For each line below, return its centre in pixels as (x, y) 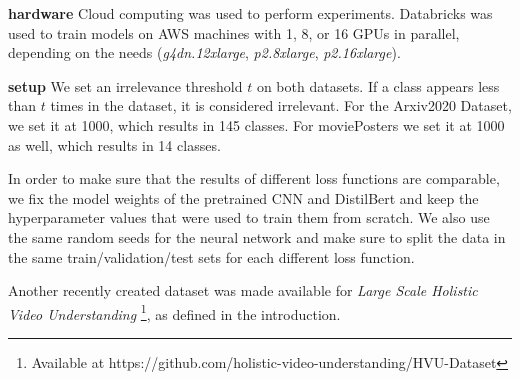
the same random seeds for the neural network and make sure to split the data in (257, 236)
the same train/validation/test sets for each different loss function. (211, 256)
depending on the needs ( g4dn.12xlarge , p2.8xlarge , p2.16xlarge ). (204, 52)
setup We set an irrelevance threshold (125, 85)
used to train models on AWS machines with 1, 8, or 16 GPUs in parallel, (234, 32)
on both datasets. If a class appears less (378, 85)
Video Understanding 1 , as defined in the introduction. (174, 312)
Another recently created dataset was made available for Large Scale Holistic (243, 290)
